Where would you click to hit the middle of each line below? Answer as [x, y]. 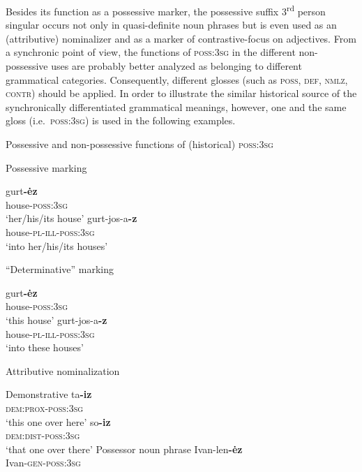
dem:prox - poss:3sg [45, 407]
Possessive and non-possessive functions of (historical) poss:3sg [139, 144]
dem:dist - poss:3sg [43, 435]
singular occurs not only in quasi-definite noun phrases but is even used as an [171, 25]
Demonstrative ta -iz [49, 394]
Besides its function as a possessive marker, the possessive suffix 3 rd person [166, 10]
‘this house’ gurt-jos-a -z [56, 319]
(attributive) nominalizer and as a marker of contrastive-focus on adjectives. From [181, 38]
